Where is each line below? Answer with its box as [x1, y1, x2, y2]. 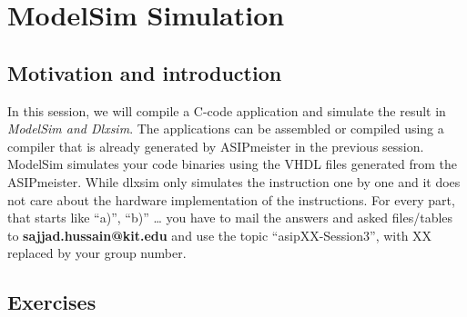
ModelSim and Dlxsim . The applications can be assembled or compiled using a [7, 119, 444, 138]
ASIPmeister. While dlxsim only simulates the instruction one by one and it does [7, 172, 461, 191]
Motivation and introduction [7, 58, 282, 86]
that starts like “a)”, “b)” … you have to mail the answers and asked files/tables [7, 208, 453, 227]
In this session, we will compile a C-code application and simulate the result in [7, 101, 446, 120]
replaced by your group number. [7, 243, 187, 263]
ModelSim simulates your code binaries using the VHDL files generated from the [7, 154, 458, 173]
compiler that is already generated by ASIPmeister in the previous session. [7, 136, 424, 155]
